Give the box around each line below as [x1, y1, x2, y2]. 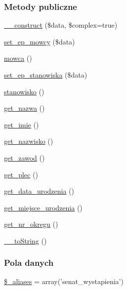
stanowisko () [4, 86, 44, 96]
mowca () [4, 53, 32, 63]
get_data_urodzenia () [4, 186, 75, 196]
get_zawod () [4, 152, 45, 163]
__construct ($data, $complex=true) [4, 20, 118, 30]
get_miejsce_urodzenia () [4, 202, 83, 212]
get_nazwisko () [4, 136, 53, 146]
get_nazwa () [4, 103, 45, 113]
